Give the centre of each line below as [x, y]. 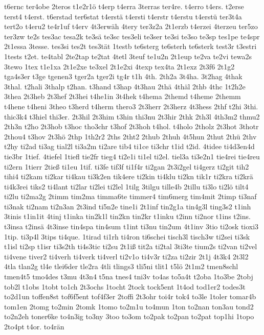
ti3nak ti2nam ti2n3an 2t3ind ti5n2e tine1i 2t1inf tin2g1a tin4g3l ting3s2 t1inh [128, 206]
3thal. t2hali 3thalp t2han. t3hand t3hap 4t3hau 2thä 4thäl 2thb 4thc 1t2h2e [125, 86]
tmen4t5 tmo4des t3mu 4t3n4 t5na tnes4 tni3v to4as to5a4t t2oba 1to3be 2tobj [129, 277]
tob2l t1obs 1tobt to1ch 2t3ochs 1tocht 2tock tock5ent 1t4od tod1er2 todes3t [125, 286]
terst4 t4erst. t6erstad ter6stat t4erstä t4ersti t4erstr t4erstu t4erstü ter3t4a [123, 16]
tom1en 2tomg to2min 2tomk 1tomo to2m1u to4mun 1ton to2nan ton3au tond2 [129, 306]
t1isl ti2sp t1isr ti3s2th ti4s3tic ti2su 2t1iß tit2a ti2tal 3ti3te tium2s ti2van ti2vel [131, 246]
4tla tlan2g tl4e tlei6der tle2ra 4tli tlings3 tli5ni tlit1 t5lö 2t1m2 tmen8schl [121, 266]
